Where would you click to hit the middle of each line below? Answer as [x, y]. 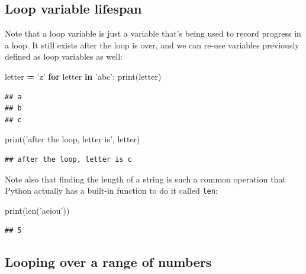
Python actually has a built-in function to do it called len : [111, 190]
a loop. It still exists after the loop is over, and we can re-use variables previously [152, 45]
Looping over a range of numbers [108, 262]
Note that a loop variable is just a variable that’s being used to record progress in [153, 33]
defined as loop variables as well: [64, 56]
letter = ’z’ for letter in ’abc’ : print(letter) [83, 76]
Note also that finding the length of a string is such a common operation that [145, 179]
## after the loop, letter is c [68, 159]
